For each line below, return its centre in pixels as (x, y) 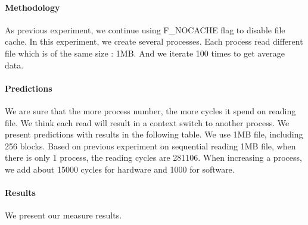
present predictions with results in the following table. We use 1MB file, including (154, 134)
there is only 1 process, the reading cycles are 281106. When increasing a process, (153, 157)
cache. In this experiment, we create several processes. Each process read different (154, 41)
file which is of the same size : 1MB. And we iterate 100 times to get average (145, 53)
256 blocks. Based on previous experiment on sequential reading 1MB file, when (150, 146)
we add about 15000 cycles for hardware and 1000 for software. (120, 169)
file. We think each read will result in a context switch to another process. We (147, 122)
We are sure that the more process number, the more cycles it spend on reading (150, 110)
